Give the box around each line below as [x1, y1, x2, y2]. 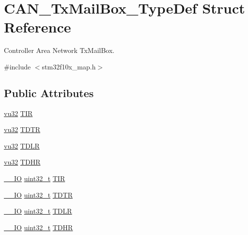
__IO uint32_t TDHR [4, 222, 73, 232]
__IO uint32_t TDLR [4, 206, 72, 216]
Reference [4, 17, 71, 37]
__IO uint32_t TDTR [4, 189, 73, 200]
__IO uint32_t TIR [4, 173, 65, 184]
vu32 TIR [4, 108, 33, 118]
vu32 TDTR [4, 124, 41, 134]
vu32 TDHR [4, 157, 41, 167]
